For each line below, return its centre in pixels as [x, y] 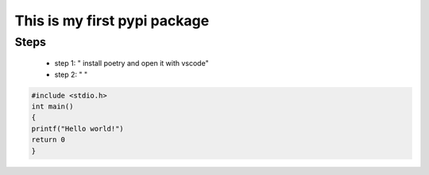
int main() [52, 106]
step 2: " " [71, 74]
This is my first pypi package [112, 21]
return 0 [48, 140]
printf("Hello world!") [78, 128]
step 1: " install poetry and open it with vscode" [132, 63]
